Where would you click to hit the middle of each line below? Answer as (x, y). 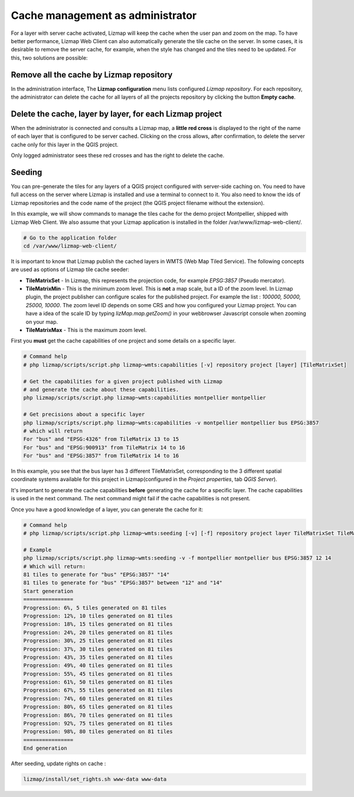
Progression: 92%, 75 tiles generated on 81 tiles (98, 723)
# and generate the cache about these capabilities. (101, 389)
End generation (45, 748)
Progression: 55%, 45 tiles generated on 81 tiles (98, 674)
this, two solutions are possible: (49, 58)
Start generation (48, 591)
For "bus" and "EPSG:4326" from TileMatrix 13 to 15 (101, 439)
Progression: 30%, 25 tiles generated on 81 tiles (98, 641)
